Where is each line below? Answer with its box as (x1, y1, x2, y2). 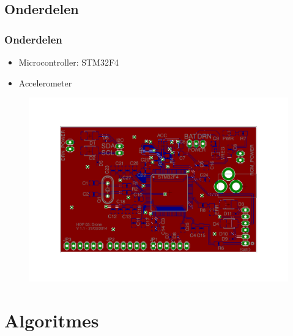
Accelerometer (18, 76, 72, 89)
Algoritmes (4, 307, 99, 332)
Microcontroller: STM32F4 (18, 56, 119, 68)
